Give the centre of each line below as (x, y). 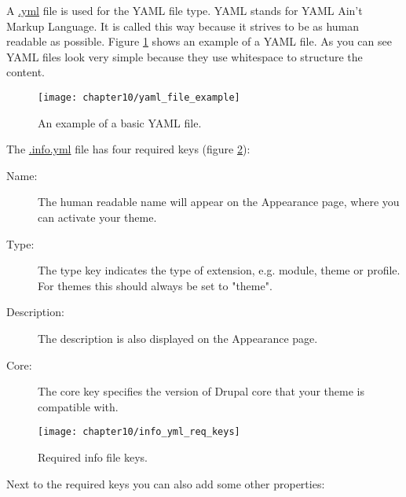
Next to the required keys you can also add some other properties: (166, 483)
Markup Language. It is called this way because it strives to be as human (183, 26)
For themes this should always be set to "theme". (155, 285)
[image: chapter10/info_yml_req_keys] (139, 432)
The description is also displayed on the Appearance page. (178, 338)
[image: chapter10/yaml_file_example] (139, 97)
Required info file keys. (93, 457)
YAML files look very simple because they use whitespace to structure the (185, 56)
